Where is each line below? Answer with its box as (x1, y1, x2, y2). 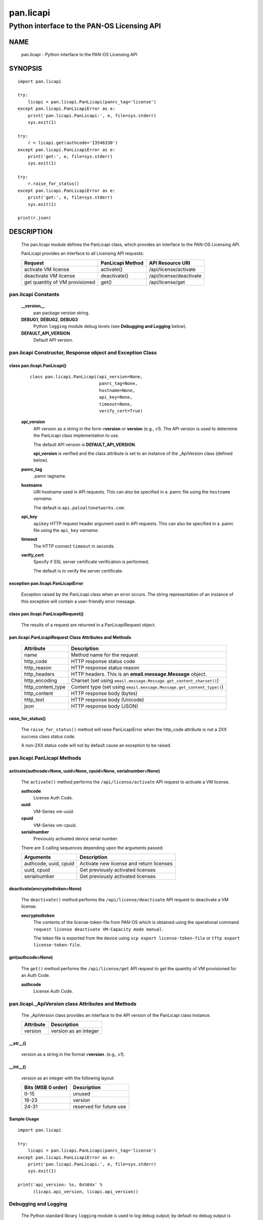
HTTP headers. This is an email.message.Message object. (71, 671, 207, 678)
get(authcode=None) (9, 955, 53, 960)
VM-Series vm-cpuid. (33, 822, 77, 828)
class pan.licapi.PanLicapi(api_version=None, (30, 374, 143, 380)
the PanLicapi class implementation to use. (33, 432, 119, 439)
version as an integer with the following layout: (21, 1075, 115, 1081)
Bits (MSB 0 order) (24, 1084, 68, 1091)
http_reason (24, 664, 52, 671)
